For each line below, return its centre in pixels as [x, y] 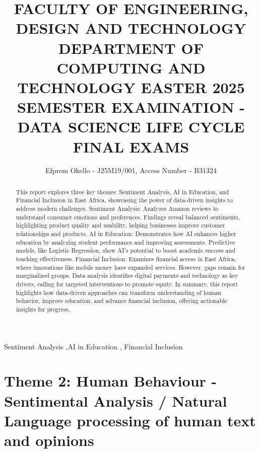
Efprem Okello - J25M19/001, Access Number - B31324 [131, 170]
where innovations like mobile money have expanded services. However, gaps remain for [131, 267]
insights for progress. [43, 309]
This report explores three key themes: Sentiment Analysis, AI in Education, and [122, 192]
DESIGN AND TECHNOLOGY [131, 28]
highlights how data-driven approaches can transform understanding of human [119, 292]
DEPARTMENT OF [131, 48]
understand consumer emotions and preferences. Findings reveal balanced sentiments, [128, 217]
